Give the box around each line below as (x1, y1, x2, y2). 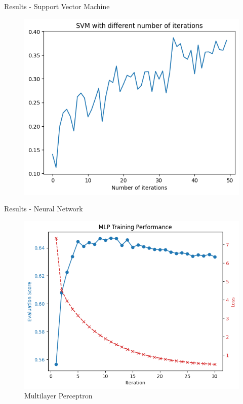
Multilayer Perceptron (24, 390, 93, 401)
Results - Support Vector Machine (4, 1, 110, 11)
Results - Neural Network (4, 203, 83, 214)
